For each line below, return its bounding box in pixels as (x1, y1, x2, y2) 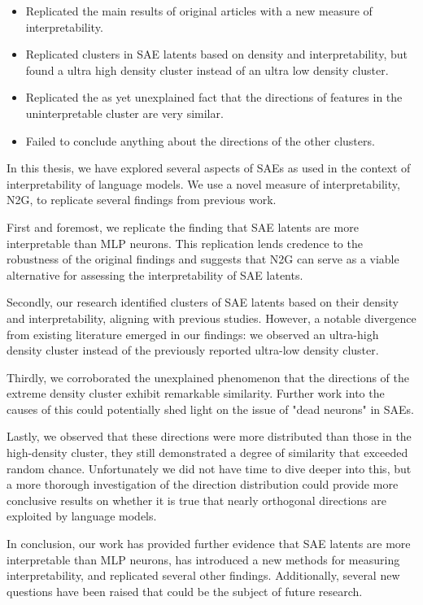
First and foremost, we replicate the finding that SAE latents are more (7, 218, 359, 235)
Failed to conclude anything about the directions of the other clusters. (25, 132, 375, 149)
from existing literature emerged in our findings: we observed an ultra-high (7, 325, 379, 342)
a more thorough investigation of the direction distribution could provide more (7, 476, 399, 493)
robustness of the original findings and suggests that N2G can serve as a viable (7, 250, 399, 268)
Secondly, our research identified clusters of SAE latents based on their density (7, 294, 399, 311)
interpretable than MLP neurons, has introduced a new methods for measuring (7, 551, 400, 568)
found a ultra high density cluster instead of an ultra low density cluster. (25, 61, 389, 78)
